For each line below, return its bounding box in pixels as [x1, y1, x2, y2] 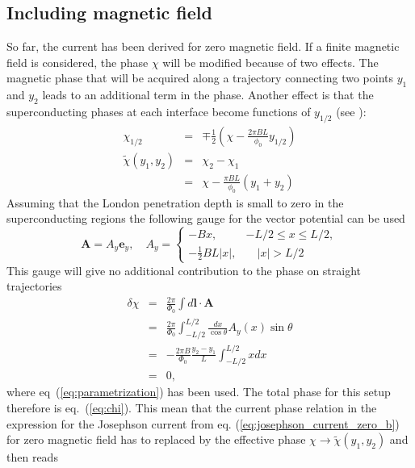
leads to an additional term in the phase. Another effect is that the [42, 86, 374, 103]
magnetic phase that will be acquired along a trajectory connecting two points [6, 69, 393, 86]
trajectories [6, 278, 62, 295]
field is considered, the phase [6, 53, 149, 70]
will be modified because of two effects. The [162, 53, 379, 70]
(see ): [336, 102, 367, 119]
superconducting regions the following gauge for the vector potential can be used [6, 210, 405, 227]
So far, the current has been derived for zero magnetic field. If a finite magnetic [6, 38, 400, 55]
